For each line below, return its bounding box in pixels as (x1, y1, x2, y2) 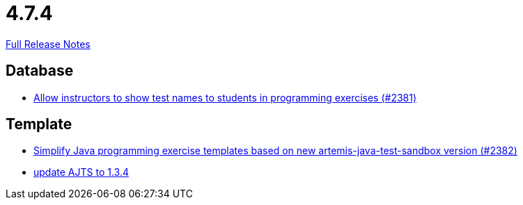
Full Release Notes (6, 38, 91, 50)
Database (6, 62, 74, 80)
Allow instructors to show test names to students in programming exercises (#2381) (33, 91, 417, 104)
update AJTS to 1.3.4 (33, 166, 129, 179)
